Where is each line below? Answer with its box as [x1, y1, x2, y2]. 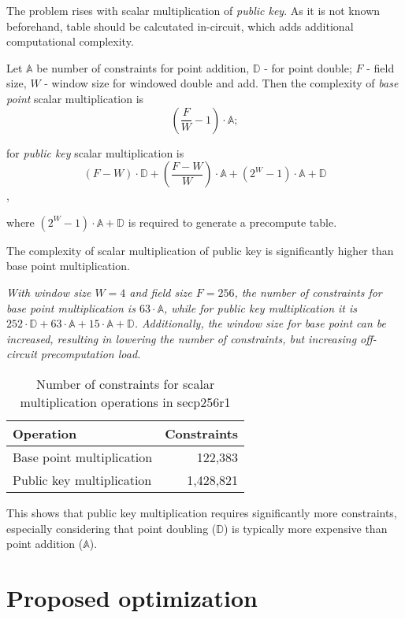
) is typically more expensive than [223, 520, 388, 536]
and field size [129, 283, 192, 300]
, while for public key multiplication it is [164, 299, 358, 316]
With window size [6, 283, 91, 300]
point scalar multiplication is [6, 90, 144, 106]
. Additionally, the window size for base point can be [134, 315, 387, 331]
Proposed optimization [6, 581, 258, 613]
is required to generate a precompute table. [128, 213, 337, 230]
